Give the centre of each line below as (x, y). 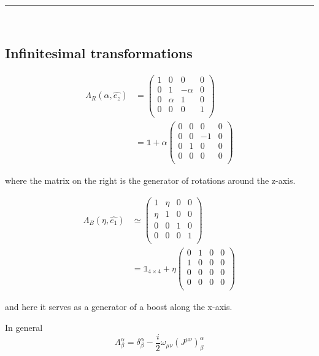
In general (24, 327)
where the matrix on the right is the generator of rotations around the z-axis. (150, 180)
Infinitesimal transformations (99, 52)
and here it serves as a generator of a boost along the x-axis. (119, 307)
